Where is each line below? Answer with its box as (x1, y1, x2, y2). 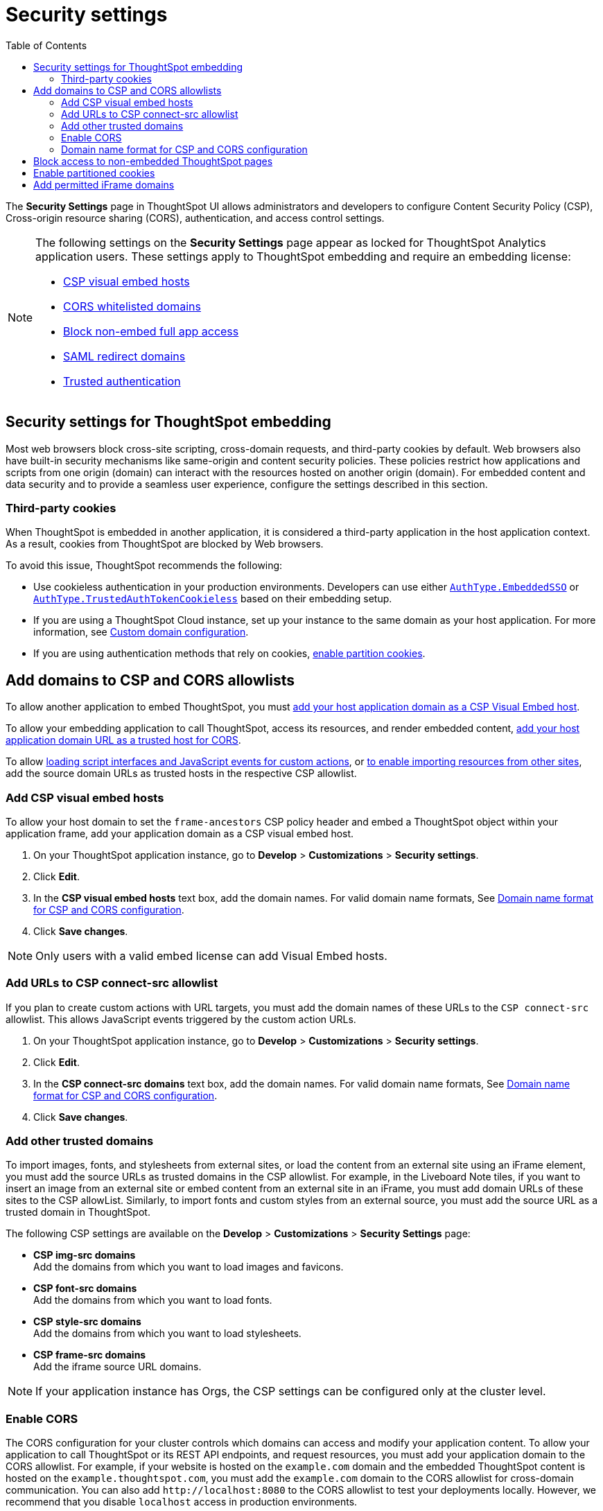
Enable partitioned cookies (33, 166, 155, 179)
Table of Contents (6, 39, 87, 51)
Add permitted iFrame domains (33, 178, 175, 191)
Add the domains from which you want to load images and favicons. (33, 1261, 344, 1273)
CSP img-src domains (33, 1249, 136, 1261)
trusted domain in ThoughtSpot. (6, 1206, 150, 1219)
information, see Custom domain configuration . (33, 626, 249, 638)
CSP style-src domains (33, 1316, 141, 1328)
